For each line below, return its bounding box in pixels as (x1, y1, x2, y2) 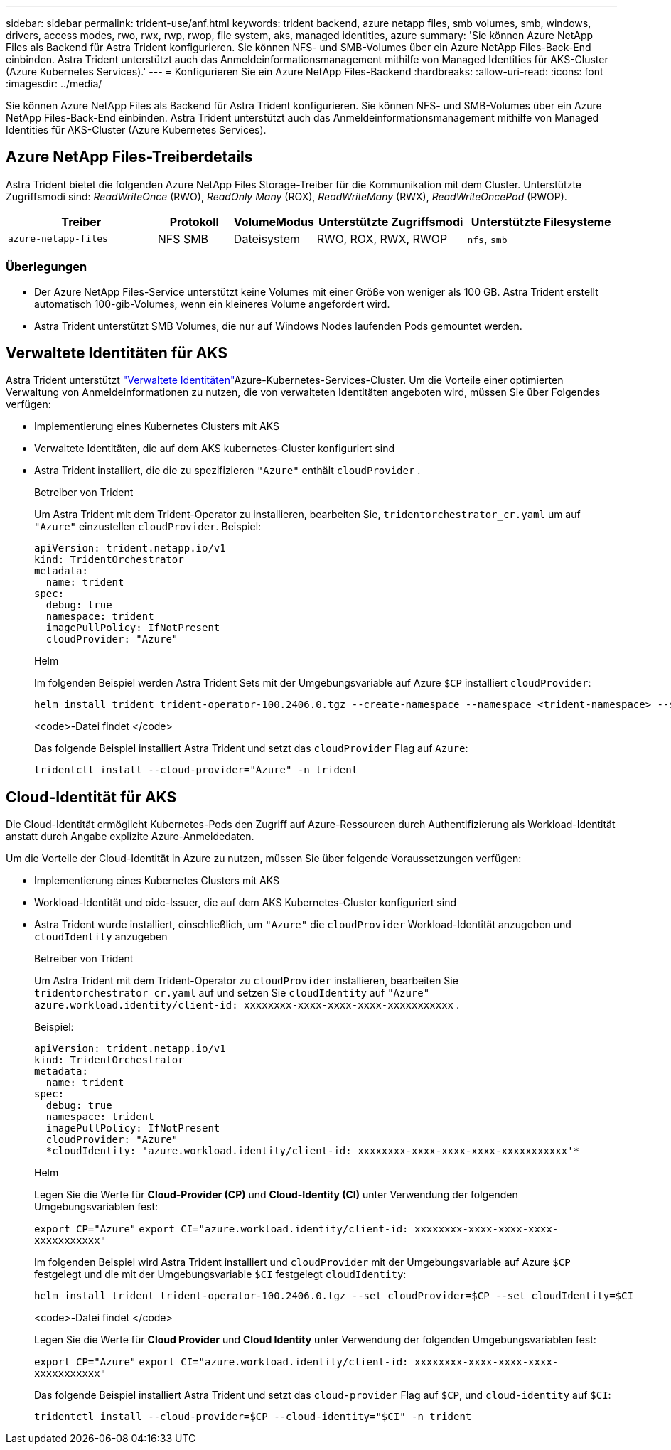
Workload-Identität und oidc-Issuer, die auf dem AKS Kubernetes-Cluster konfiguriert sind (34, 896, 456, 909)
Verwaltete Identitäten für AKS (6, 344, 227, 362)
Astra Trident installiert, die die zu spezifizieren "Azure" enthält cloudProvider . (34, 464, 421, 477)
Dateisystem (233, 231, 300, 246)
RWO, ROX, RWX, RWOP (316, 231, 448, 246)
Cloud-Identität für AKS (6, 788, 177, 806)
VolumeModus (233, 214, 314, 229)
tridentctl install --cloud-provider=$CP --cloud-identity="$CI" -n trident (34, 1411, 472, 1423)
